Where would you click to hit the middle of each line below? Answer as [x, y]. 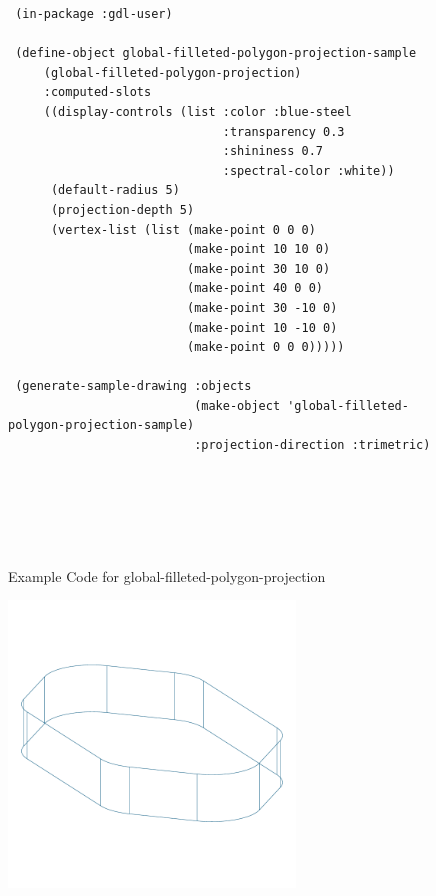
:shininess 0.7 [272, 151]
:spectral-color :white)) [308, 170]
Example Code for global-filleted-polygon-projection [167, 575]
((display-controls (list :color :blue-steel [197, 111]
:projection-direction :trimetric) [312, 445]
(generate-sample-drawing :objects [133, 386]
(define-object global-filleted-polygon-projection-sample [216, 53]
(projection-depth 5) [122, 209]
